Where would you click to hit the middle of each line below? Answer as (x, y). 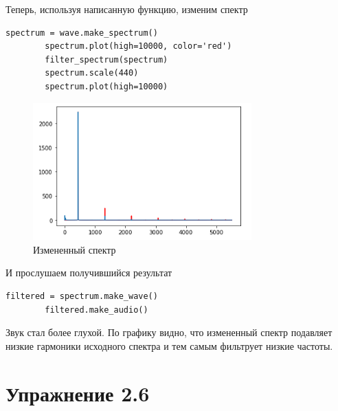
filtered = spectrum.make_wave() (82, 297)
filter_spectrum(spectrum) (106, 59)
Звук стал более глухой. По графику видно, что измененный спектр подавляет (169, 332)
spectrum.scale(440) (92, 73)
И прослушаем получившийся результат (89, 273)
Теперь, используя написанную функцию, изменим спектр (127, 9)
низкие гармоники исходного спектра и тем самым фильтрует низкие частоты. (169, 345)
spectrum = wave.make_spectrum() (82, 33)
